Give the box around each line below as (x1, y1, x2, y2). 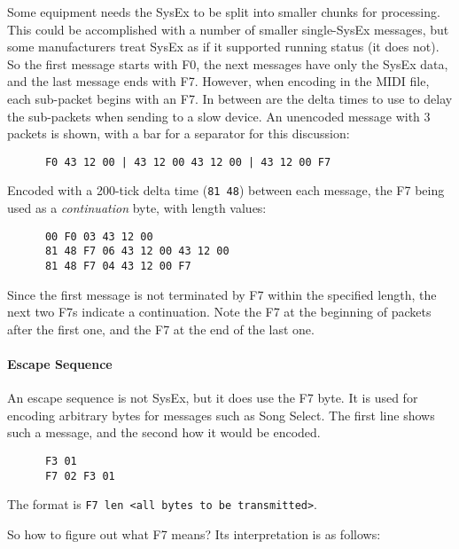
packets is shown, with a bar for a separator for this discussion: (7, 124, 350, 143)
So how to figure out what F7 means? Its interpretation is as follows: (7, 524, 381, 543)
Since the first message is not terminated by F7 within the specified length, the (7, 285, 437, 303)
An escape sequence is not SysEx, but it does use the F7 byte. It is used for (7, 388, 418, 407)
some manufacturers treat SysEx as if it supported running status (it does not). (7, 37, 440, 56)
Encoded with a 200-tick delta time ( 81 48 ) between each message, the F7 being (7, 181, 445, 200)
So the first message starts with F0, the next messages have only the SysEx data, (7, 54, 448, 73)
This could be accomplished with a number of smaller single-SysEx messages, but (7, 20, 449, 38)
